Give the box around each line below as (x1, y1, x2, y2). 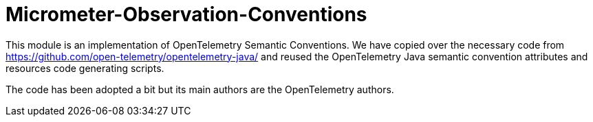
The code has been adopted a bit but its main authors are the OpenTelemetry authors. (6, 83, 394, 95)
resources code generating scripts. (6, 62, 164, 74)
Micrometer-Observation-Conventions (6, 3, 367, 26)
